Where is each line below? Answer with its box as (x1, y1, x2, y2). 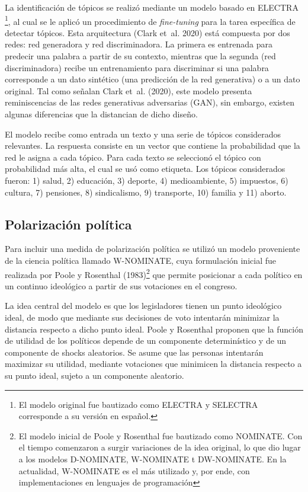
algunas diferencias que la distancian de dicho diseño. (5, 108, 198, 120)
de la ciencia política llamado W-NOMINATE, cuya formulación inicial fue (5, 254, 276, 266)
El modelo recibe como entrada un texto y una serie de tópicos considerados (5, 127, 281, 140)
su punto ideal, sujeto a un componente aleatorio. (5, 369, 184, 381)
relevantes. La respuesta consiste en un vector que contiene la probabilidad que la (5, 139, 300, 152)
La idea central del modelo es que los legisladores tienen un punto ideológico (5, 299, 282, 312)
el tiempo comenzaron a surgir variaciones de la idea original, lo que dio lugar (18, 441, 301, 453)
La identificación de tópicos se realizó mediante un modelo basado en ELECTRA (5, 1, 299, 13)
